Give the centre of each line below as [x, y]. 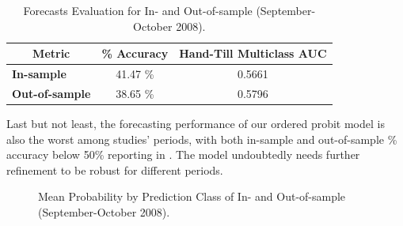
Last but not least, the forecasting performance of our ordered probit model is [196, 123]
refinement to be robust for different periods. [115, 169]
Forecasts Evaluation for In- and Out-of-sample [138, 10]
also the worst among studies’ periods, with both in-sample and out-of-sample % [202, 139]
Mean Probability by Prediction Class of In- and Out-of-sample [192, 196]
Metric [51, 53]
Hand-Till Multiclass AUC [253, 53]
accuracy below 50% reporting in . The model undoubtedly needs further [183, 154]
